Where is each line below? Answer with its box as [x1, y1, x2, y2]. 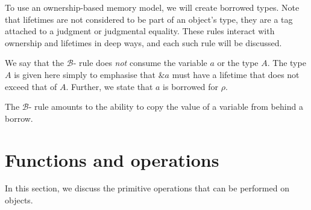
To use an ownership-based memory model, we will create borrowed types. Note [5, 1, 300, 13]
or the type [217, 56, 259, 69]
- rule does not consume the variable [73, 56, 207, 69]
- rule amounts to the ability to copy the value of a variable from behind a [28, 100, 303, 113]
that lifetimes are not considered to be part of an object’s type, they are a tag [5, 13, 293, 25]
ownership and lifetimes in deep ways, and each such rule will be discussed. [5, 36, 282, 49]
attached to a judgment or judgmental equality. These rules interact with [5, 25, 275, 37]
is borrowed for [163, 80, 219, 92]
